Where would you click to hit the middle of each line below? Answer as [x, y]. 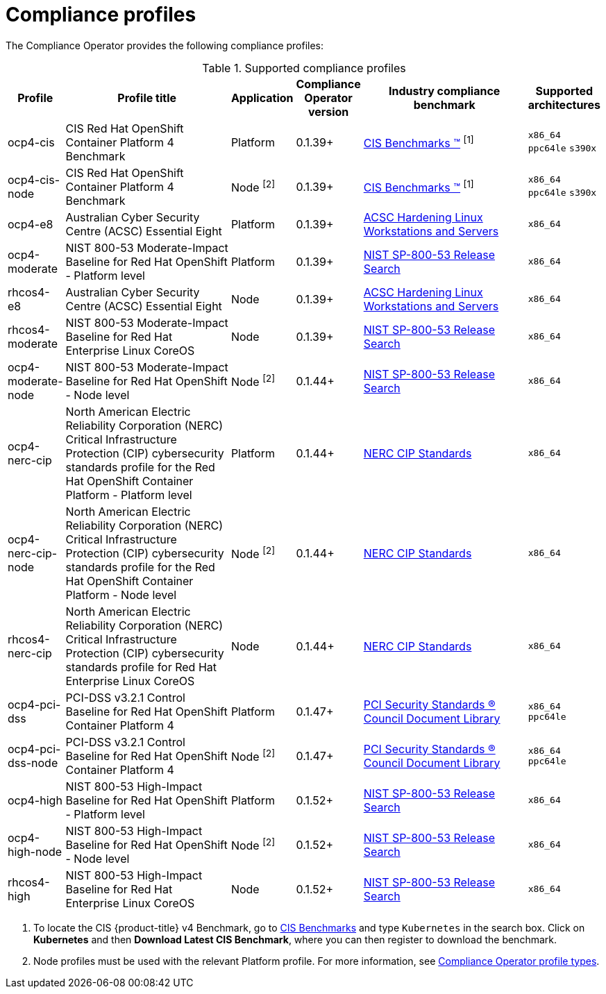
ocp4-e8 [31, 224]
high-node [35, 851]
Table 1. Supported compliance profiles [304, 68]
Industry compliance [445, 91]
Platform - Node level [121, 595]
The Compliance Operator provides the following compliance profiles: [165, 45]
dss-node [33, 763]
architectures [564, 104]
